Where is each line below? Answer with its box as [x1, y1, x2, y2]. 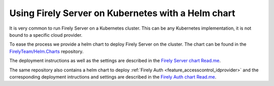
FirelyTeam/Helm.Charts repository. [9, 48, 84, 54]
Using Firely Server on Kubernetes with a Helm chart [9, 8, 235, 19]
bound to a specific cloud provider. [9, 32, 83, 38]
